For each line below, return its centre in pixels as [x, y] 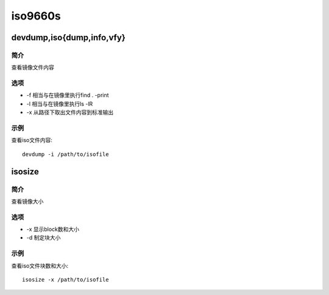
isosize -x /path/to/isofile [65, 279]
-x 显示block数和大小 [53, 229]
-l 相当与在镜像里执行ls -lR [60, 104]
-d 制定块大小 [44, 238]
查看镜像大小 [27, 201]
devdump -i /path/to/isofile [65, 154]
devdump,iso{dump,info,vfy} [69, 37]
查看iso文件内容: [32, 140]
